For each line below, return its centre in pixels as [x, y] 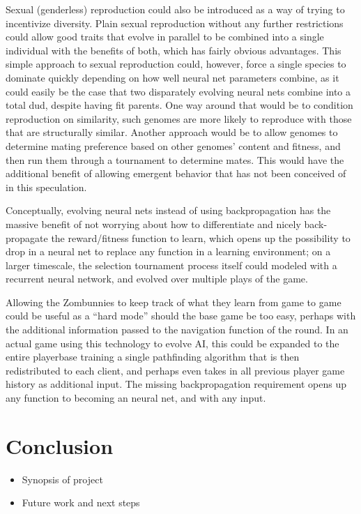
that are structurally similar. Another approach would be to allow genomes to [172, 132]
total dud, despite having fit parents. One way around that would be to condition [179, 105]
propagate [27, 237]
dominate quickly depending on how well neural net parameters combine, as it [172, 77]
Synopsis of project [62, 479]
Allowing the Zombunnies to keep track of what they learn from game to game [174, 302]
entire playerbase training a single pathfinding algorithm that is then [153, 357]
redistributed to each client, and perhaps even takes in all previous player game [175, 370]
